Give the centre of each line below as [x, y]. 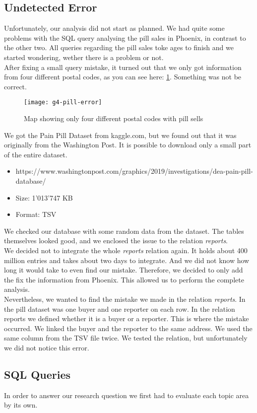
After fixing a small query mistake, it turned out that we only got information [123, 67]
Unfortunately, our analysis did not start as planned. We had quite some [114, 28]
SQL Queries [37, 374]
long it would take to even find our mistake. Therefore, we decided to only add [124, 270]
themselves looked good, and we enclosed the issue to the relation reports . [116, 241]
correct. [15, 86]
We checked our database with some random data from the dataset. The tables [124, 231]
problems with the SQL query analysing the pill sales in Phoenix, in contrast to [125, 37]
